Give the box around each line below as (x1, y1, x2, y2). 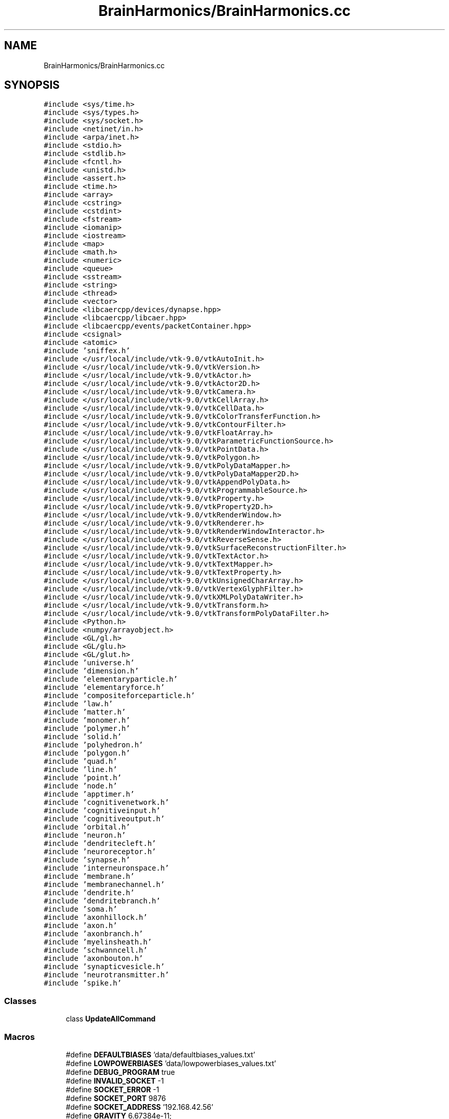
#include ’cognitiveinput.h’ (44, 806, 160, 815)
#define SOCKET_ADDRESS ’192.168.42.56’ (66, 1102, 213, 1111)
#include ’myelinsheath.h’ (44, 938, 152, 947)
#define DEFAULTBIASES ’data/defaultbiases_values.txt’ (66, 1050, 255, 1059)
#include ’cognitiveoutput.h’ (44, 815, 165, 823)
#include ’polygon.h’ (44, 749, 130, 758)
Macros (4, 1031, 35, 1042)
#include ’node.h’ (44, 782, 117, 790)
